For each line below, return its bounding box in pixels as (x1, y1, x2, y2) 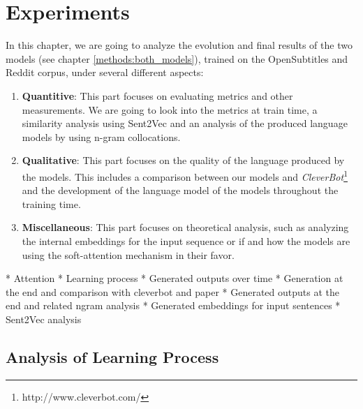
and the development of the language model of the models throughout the (22, 183, 339, 198)
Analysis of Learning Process (6, 345, 219, 367)
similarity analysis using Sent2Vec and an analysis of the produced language (22, 116, 348, 131)
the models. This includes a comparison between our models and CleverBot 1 (22, 167, 348, 184)
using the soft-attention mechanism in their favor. (22, 247, 235, 262)
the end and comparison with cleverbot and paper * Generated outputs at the (6, 284, 339, 299)
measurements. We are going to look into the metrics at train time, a (22, 102, 318, 117)
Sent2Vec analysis (6, 311, 82, 326)
